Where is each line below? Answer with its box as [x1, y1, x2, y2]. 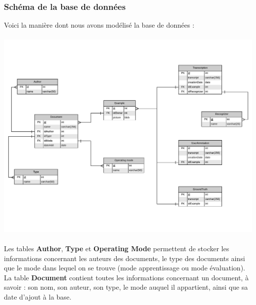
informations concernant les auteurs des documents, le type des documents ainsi [4, 253, 245, 263]
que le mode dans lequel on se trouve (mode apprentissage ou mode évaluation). [4, 263, 245, 273]
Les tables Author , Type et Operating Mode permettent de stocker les [4, 243, 229, 253]
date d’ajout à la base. [4, 291, 71, 302]
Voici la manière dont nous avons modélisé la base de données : [4, 20, 194, 30]
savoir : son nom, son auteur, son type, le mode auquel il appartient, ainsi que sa [4, 282, 248, 292]
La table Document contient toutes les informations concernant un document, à [4, 272, 249, 282]
